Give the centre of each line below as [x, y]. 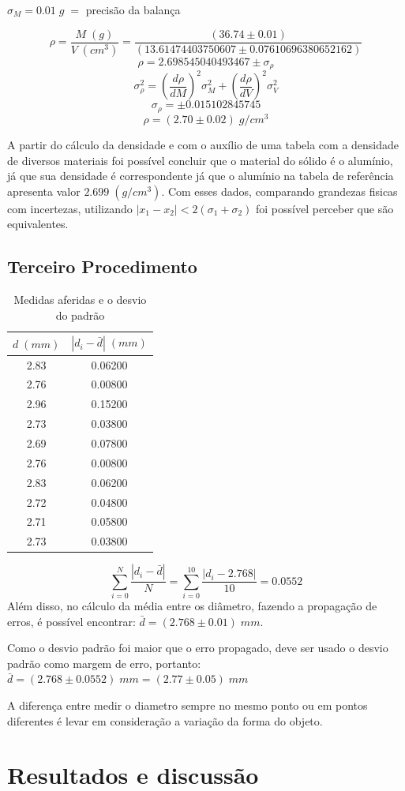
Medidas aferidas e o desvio [80, 300]
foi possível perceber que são [325, 208]
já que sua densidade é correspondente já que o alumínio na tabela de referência [201, 176]
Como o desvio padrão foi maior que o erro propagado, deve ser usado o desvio [198, 648]
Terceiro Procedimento [102, 266]
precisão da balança [133, 9]
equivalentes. [38, 224]
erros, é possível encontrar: [71, 621]
